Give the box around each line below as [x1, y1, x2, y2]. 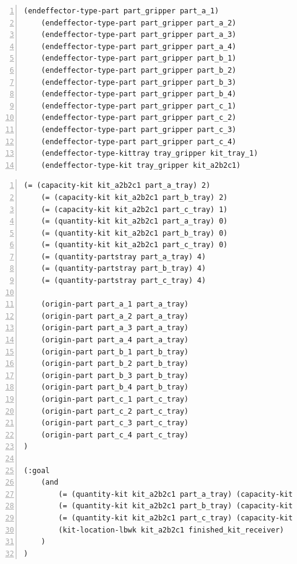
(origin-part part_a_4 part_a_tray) [41, 336, 189, 345]
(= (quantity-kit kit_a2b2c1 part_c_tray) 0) [41, 241, 228, 250]
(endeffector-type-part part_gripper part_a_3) [41, 30, 236, 39]
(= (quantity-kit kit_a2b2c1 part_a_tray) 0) [41, 217, 228, 226]
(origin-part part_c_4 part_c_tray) [41, 430, 189, 439]
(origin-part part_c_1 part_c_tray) [41, 395, 189, 403]
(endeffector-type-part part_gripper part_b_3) [41, 78, 236, 87]
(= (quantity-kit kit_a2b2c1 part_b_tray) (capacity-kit [58, 502, 293, 511]
